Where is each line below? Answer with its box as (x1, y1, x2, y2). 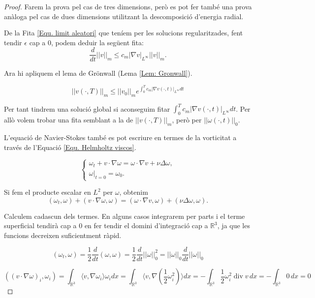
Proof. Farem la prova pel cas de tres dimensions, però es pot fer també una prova (4, 1, 252, 11)
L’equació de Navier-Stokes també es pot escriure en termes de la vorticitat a (4, 132, 237, 142)
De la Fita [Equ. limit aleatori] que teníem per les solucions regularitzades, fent (4, 28, 243, 38)
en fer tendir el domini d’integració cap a (84, 220, 208, 231)
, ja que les (217, 220, 250, 231)
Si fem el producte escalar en (4, 187, 91, 197)
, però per (172, 115, 202, 125)
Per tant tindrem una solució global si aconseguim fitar (4, 103, 170, 114)
